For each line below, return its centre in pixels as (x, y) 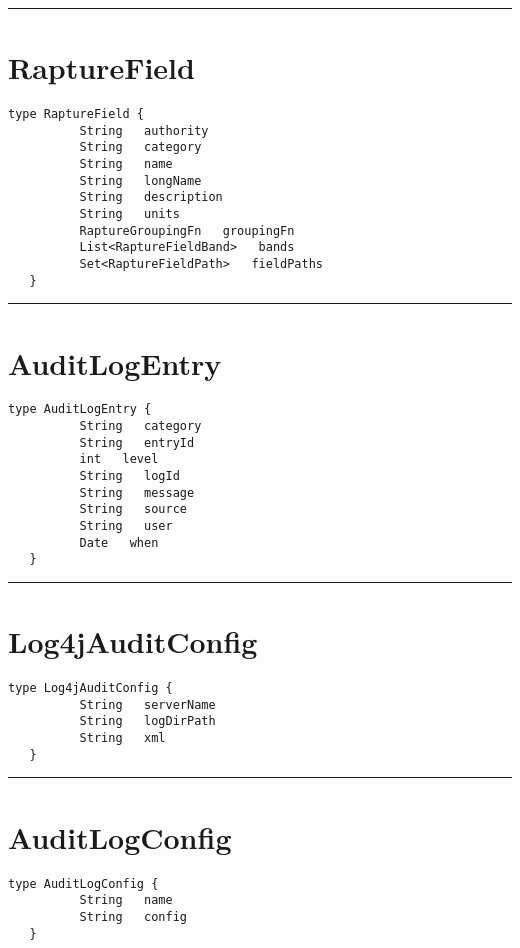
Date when (119, 542)
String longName (140, 180)
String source (133, 509)
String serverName (147, 704)
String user (126, 526)
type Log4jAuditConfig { (90, 688)
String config (133, 916)
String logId (129, 476)
